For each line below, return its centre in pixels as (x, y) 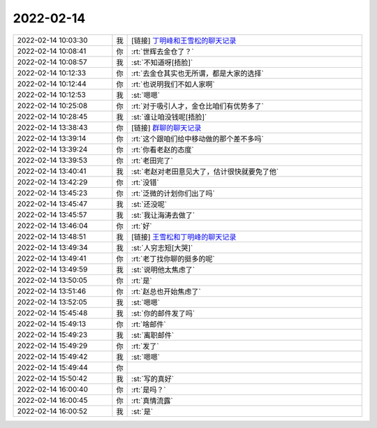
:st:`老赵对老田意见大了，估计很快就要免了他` (205, 171)
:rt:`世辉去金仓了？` (163, 51)
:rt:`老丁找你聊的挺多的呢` (173, 258)
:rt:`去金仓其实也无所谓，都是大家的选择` (198, 73)
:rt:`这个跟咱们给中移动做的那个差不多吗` (198, 138)
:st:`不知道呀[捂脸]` (162, 62)
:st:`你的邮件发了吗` (163, 313)
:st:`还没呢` (149, 204)
